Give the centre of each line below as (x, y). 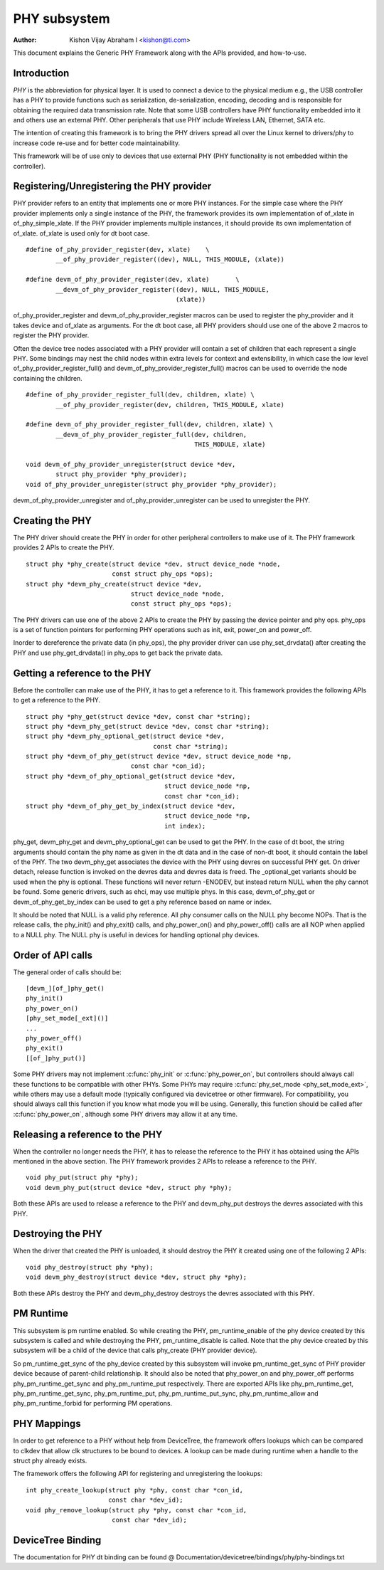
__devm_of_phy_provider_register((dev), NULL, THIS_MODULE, (162, 289)
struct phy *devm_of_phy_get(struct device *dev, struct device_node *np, (159, 757)
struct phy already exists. (50, 1460)
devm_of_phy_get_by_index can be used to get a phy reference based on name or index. (143, 902)
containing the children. (48, 378)
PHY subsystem (62, 19)
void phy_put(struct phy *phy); (82, 1177)
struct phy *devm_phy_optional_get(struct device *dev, (125, 736)
